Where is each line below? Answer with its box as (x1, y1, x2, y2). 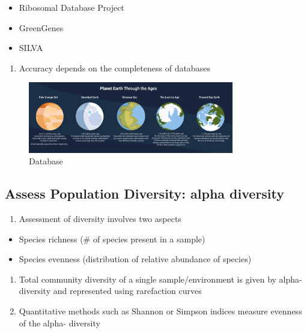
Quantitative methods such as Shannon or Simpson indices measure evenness (19, 304, 302, 317)
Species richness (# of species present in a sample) (19, 232, 205, 245)
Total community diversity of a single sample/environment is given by (19, 272, 276, 285)
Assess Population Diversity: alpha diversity (5, 184, 285, 203)
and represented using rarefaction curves (53, 284, 202, 297)
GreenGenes (19, 21, 64, 34)
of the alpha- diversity (19, 316, 100, 329)
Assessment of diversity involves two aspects (19, 212, 181, 225)
